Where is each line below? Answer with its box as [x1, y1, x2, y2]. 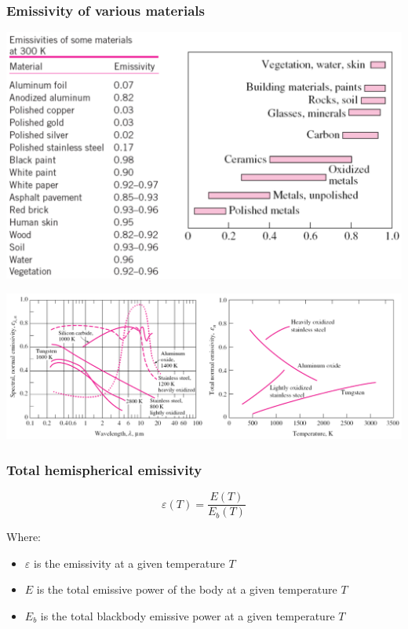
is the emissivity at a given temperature [33, 554, 225, 571]
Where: [6, 528, 41, 545]
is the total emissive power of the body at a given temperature [36, 581, 337, 598]
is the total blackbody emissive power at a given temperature [40, 608, 335, 624]
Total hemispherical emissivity [6, 459, 202, 479]
